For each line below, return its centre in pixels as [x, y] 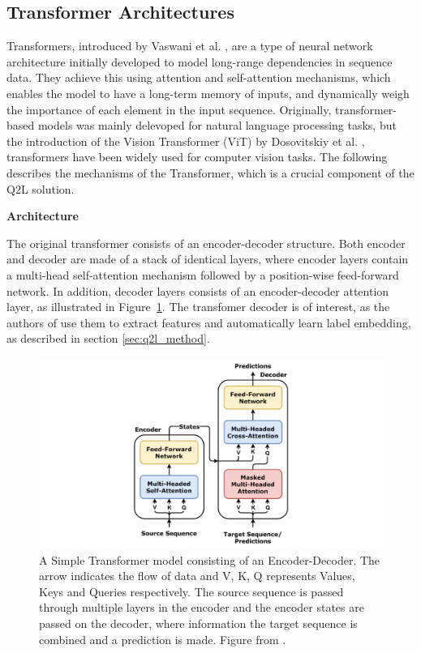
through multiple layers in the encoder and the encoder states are [202, 607]
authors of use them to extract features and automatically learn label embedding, [209, 322]
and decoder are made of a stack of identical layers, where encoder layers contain [208, 259]
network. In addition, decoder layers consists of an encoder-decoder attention [198, 290]
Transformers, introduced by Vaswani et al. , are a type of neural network [190, 46]
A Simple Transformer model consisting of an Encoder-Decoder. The [210, 559]
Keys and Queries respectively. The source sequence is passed [191, 591]
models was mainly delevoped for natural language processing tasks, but [217, 125]
